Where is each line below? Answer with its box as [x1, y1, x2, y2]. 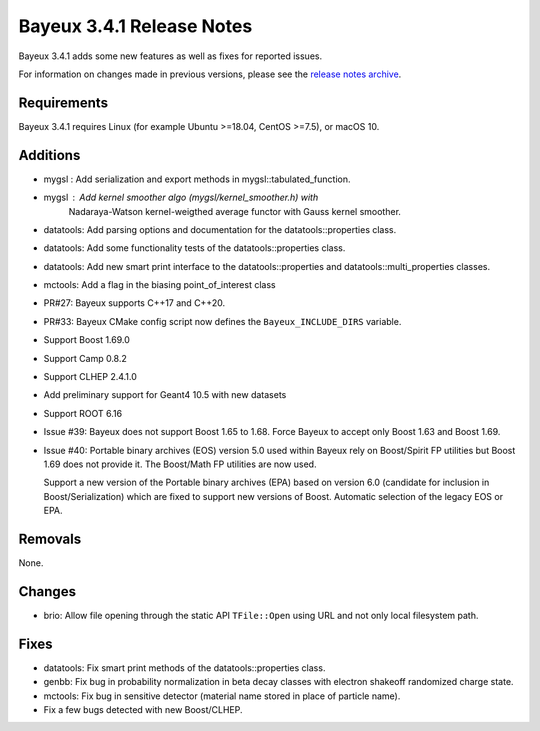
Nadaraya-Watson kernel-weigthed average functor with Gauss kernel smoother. [68, 205, 402, 217]
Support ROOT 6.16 [43, 407, 123, 419]
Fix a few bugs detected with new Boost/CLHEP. [43, 704, 243, 716]
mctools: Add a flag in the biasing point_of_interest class [43, 279, 276, 291]
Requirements [18, 94, 109, 111]
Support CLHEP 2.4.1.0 [43, 371, 137, 383]
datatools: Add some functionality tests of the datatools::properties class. [43, 242, 346, 254]
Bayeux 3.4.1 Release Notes [18, 15, 253, 37]
